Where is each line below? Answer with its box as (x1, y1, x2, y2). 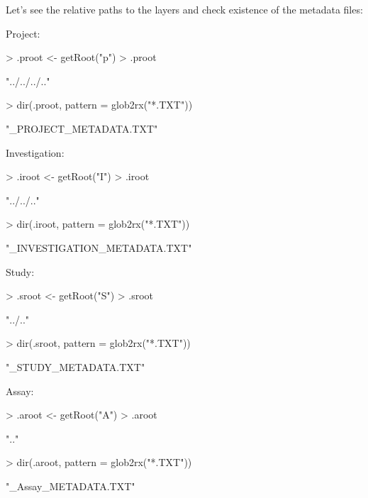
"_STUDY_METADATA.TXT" (6, 359, 145, 374)
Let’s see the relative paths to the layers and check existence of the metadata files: (6, 2, 363, 16)
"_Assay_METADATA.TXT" (6, 478, 135, 493)
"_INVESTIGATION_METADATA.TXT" (6, 240, 192, 255)
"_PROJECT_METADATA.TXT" (6, 121, 158, 135)
